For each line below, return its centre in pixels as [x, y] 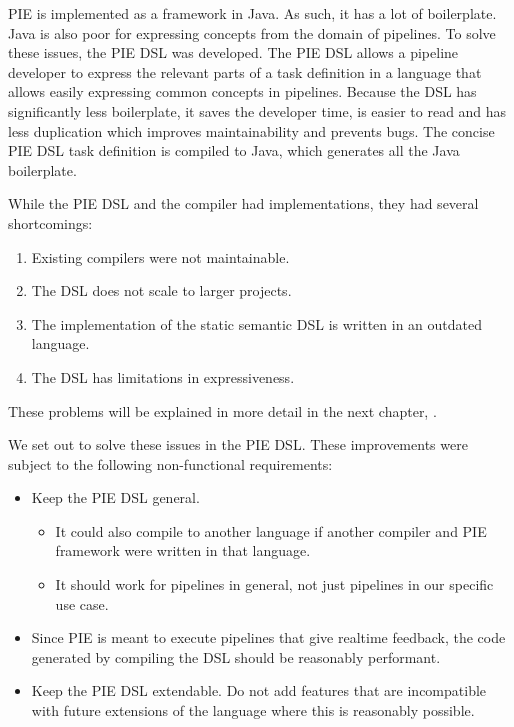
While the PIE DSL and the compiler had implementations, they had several [243, 203]
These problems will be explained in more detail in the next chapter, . [222, 410]
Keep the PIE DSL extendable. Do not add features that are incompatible [259, 690]
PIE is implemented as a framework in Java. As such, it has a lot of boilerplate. [252, 13]
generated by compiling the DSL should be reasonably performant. [236, 656]
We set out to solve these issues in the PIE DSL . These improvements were [238, 444]
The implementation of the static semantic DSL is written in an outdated [257, 323]
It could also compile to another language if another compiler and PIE [271, 530]
